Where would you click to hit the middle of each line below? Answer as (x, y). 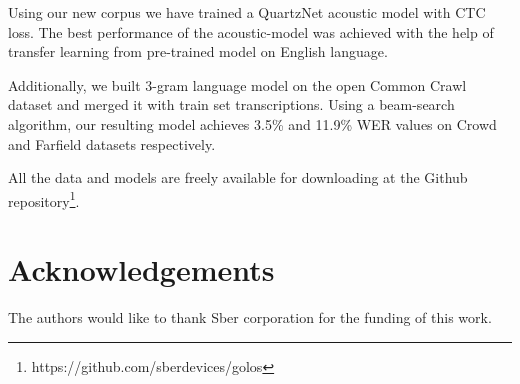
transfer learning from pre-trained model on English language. (198, 51)
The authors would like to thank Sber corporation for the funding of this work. (250, 317)
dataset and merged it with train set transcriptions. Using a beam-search (231, 104)
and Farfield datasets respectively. (112, 143)
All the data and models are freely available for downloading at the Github (238, 177)
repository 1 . (44, 199)
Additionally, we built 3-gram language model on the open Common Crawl (237, 84)
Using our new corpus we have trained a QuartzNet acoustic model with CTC (247, 12)
